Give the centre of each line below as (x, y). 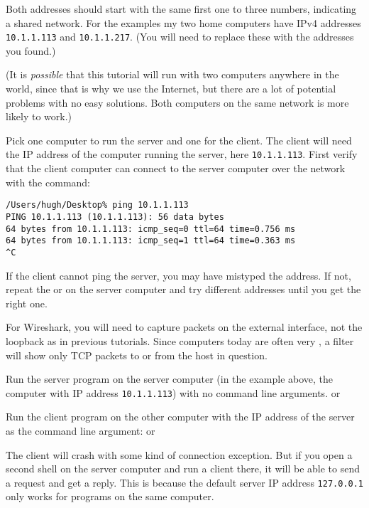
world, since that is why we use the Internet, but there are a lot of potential (171, 89)
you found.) (31, 50)
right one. (27, 303)
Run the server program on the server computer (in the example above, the (170, 379)
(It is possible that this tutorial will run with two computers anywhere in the (172, 74)
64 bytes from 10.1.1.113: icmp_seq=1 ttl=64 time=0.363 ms (151, 241)
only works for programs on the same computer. (110, 496)
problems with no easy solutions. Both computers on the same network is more (177, 102)
